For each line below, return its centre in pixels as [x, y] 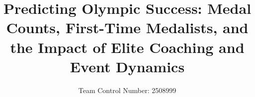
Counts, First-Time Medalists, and [127, 27]
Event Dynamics [127, 66]
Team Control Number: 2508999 [127, 90]
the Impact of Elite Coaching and [127, 47]
